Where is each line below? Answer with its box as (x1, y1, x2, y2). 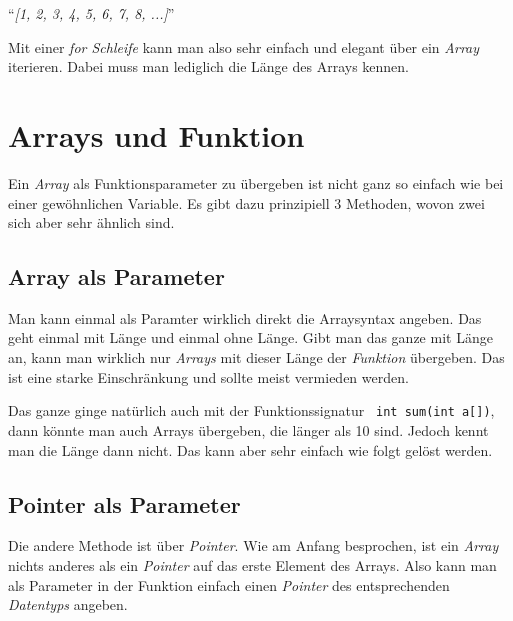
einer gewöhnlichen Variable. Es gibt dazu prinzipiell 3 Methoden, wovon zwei (8, 192, 485, 213)
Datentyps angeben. (8, 594, 128, 615)
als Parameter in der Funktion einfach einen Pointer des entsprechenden (8, 574, 450, 595)
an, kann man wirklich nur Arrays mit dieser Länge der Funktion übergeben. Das (8, 347, 505, 368)
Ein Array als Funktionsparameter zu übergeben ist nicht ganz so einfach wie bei (8, 172, 504, 193)
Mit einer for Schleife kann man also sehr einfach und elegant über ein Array (8, 36, 480, 57)
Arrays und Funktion (8, 114, 305, 155)
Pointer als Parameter (8, 488, 241, 519)
